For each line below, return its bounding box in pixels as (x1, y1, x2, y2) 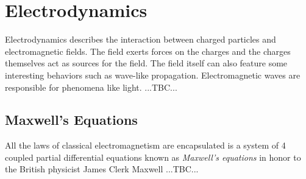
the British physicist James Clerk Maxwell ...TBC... (5, 163, 199, 175)
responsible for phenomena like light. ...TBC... (5, 80, 177, 93)
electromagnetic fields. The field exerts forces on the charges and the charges (5, 44, 291, 57)
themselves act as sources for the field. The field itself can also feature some (5, 57, 288, 69)
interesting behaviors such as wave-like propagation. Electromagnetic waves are (5, 68, 301, 81)
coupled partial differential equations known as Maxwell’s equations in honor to (5, 150, 301, 163)
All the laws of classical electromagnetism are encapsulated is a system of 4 (5, 139, 286, 152)
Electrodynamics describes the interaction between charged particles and (5, 33, 276, 46)
